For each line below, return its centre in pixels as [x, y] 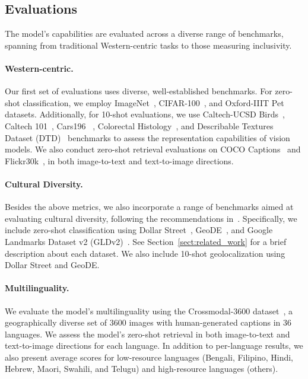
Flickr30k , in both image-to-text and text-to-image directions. [119, 160]
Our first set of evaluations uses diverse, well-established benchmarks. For [139, 91]
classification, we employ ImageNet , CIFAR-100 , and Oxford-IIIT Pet [153, 102]
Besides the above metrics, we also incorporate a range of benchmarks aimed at [149, 207]
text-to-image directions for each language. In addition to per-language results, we [154, 345]
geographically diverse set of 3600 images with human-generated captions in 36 [148, 322]
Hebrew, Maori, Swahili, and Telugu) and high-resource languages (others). [142, 369]
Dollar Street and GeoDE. [52, 265]
